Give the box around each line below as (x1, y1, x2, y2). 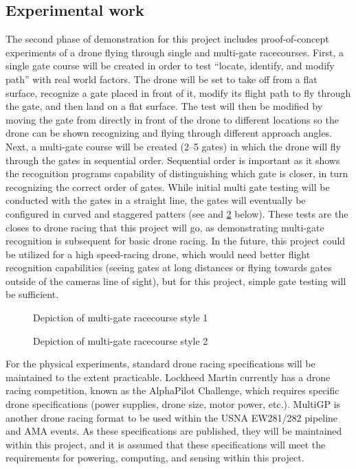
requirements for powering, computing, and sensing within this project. (5, 450, 304, 465)
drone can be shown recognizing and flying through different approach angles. (5, 126, 332, 140)
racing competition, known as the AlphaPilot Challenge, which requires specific (5, 383, 340, 398)
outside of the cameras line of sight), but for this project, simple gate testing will (5, 273, 346, 288)
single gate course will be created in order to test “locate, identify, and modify (5, 58, 335, 73)
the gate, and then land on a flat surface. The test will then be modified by (5, 99, 323, 113)
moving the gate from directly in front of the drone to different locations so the (5, 112, 339, 126)
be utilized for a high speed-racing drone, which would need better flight (5, 247, 311, 261)
